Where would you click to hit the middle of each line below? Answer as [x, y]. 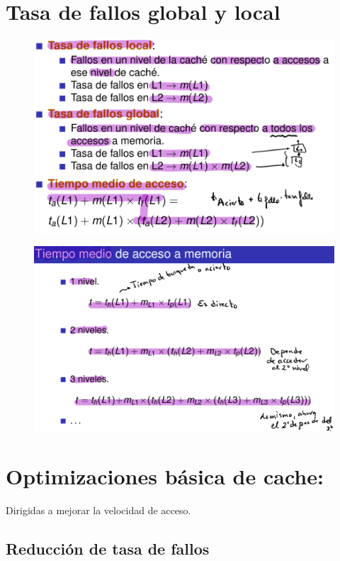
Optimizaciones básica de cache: [165, 476]
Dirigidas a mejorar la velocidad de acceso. [98, 510]
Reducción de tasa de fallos [108, 548]
